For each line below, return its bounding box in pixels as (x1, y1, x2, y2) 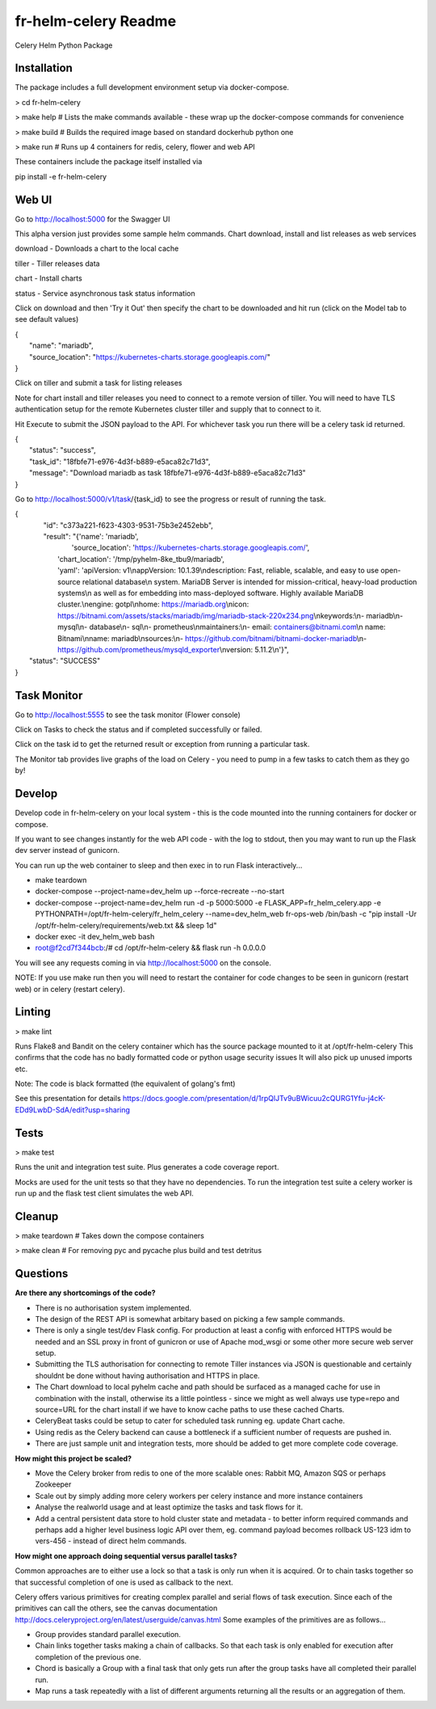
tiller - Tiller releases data (15, 259, 100, 268)
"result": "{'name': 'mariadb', (43, 532, 139, 542)
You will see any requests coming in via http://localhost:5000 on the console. (15, 958, 272, 968)
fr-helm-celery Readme (15, 12, 177, 30)
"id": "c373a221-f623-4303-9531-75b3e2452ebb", (43, 520, 214, 530)
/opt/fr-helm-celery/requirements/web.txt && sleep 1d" (35, 920, 217, 930)
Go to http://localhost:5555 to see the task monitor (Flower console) (15, 710, 241, 719)
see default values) (15, 314, 79, 324)
